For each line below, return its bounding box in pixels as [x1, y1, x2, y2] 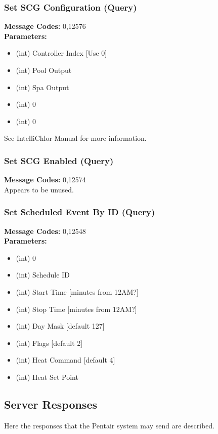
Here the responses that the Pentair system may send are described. [4, 420, 215, 430]
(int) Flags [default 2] [16, 337, 83, 348]
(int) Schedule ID [16, 269, 70, 280]
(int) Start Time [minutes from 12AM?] [16, 286, 139, 297]
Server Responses [4, 396, 98, 412]
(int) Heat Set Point [16, 371, 78, 382]
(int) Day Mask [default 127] [16, 321, 105, 331]
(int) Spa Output [16, 82, 69, 92]
